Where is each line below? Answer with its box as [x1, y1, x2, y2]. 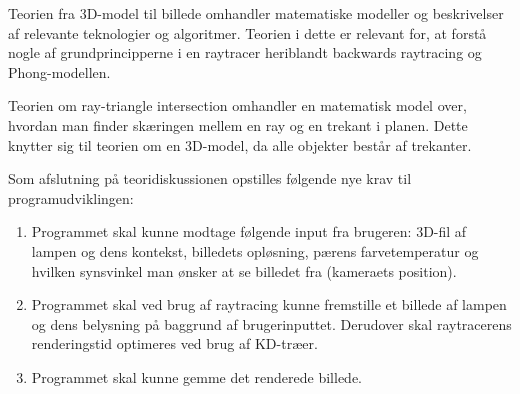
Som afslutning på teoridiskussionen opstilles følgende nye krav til [8, 168, 412, 189]
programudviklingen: [8, 187, 134, 208]
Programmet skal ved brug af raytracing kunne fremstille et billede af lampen [31, 294, 507, 315]
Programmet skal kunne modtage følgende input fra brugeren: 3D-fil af [31, 221, 467, 242]
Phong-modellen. [8, 61, 111, 82]
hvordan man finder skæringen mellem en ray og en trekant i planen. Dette [8, 114, 468, 135]
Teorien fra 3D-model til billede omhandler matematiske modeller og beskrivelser [8, 3, 504, 23]
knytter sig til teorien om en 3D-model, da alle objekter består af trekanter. [8, 134, 472, 155]
